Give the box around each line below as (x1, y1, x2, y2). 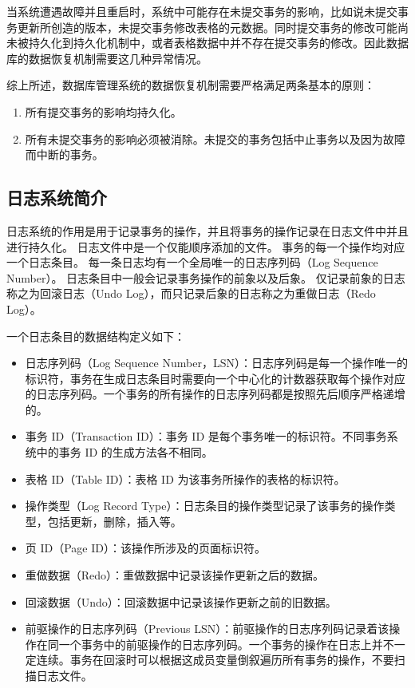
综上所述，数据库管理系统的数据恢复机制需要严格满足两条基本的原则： (6, 77, 375, 93)
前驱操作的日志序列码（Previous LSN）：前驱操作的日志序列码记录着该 (25, 620, 389, 637)
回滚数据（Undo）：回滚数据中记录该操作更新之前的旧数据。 (25, 593, 337, 610)
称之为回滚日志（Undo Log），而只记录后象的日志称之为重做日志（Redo (6, 285, 376, 302)
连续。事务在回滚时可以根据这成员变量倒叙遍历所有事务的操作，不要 (36, 651, 394, 668)
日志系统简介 (6, 185, 107, 210)
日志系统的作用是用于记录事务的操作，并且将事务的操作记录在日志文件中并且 (6, 222, 409, 239)
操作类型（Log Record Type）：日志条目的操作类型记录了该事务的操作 (25, 497, 385, 514)
